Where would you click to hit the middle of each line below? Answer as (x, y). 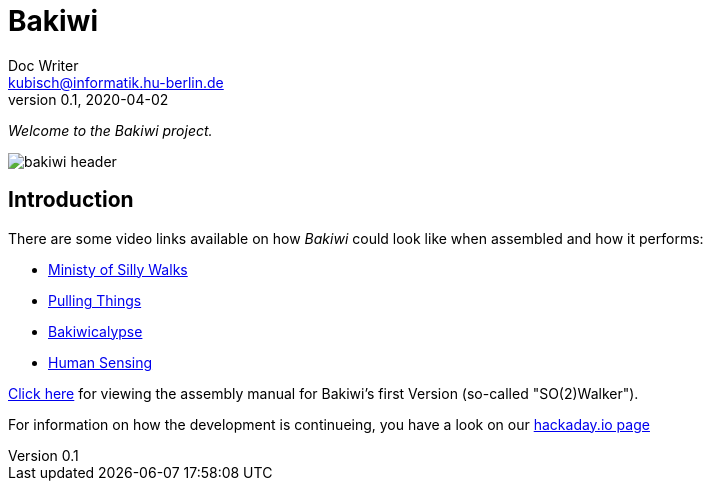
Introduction (71, 200)
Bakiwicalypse (95, 331)
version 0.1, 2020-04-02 (88, 99)
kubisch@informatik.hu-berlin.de (116, 82)
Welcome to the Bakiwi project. (110, 130)
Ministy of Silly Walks (118, 269)
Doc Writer (43, 65)
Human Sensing (100, 362)
